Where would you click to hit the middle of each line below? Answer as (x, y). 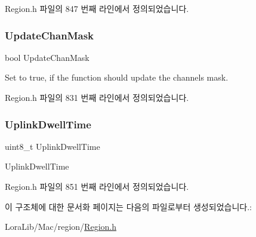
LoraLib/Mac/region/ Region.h (61, 227)
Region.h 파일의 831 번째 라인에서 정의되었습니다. (97, 97)
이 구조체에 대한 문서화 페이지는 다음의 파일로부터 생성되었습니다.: (128, 206)
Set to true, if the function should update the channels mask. (117, 77)
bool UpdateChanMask (47, 57)
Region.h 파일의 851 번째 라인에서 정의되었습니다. (97, 186)
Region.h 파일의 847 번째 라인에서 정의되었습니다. (97, 8)
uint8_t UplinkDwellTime (53, 146)
